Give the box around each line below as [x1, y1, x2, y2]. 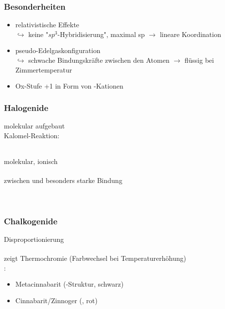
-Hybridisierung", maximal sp [57, 29, 145, 39]
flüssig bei [184, 55, 214, 65]
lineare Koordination [159, 29, 221, 39]
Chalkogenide [4, 215, 57, 227]
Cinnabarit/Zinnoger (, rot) [15, 295, 98, 305]
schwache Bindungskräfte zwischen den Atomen [28, 55, 170, 65]
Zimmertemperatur [15, 64, 72, 74]
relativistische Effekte [15, 19, 79, 30]
